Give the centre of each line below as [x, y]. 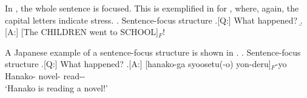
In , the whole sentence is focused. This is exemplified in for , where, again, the [152, 8]
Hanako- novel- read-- [45, 75]
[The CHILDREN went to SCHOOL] [89, 32]
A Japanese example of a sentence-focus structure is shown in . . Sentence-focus [153, 52]
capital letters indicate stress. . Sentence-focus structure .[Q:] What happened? [151, 20]
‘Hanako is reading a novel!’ [56, 87]
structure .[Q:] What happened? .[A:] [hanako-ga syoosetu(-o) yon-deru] [138, 64]
